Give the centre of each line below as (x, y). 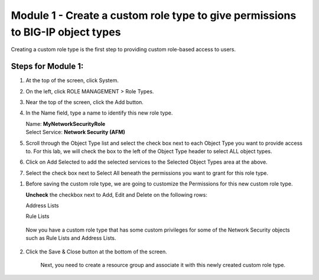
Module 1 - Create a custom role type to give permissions (154, 15)
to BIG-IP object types (66, 32)
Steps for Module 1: (47, 66)
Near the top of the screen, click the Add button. (85, 102)
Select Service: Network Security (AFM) (75, 132)
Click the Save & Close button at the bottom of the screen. (97, 252)
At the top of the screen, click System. (72, 80)
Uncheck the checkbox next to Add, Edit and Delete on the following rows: (117, 194)
